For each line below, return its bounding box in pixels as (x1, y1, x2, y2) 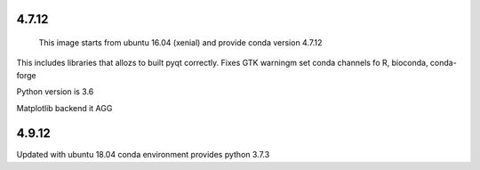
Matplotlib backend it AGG (16, 102, 113, 113)
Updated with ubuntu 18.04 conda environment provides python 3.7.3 (16, 150, 270, 160)
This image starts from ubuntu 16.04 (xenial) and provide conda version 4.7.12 (38, 37, 323, 48)
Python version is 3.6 (16, 86, 94, 97)
